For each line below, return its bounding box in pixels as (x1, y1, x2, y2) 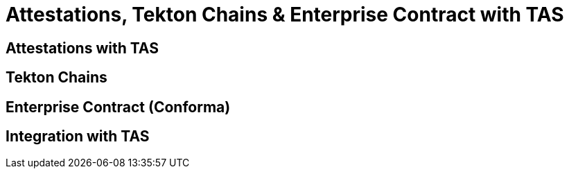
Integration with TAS (6, 128, 150, 146)
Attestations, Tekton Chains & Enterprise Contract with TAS (6, 3, 564, 26)
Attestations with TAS (6, 39, 159, 57)
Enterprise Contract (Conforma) (6, 98, 231, 116)
